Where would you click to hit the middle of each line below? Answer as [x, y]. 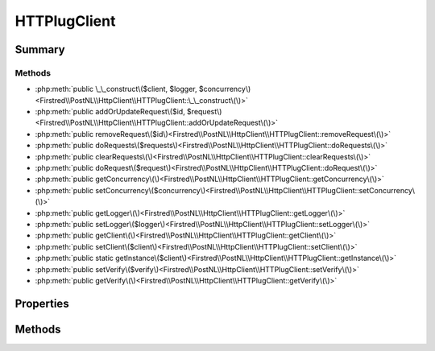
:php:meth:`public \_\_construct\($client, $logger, [116, 89]
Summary [40, 50]
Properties [42, 303]
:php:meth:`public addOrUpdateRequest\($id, [110, 112]
